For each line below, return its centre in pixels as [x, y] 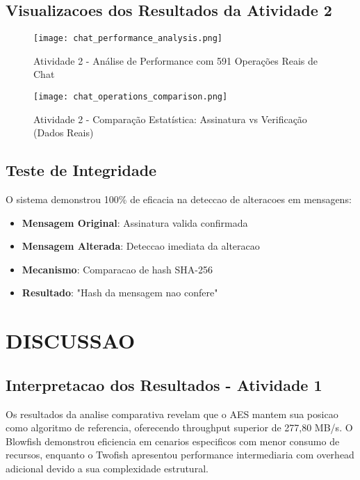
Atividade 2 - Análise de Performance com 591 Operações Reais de [176, 60]
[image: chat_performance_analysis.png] [128, 39]
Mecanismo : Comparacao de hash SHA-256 [117, 269]
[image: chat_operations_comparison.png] [131, 97]
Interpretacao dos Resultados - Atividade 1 [164, 384]
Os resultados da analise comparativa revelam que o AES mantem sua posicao [172, 414]
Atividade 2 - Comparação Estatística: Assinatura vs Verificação [170, 119]
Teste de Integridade [81, 170]
